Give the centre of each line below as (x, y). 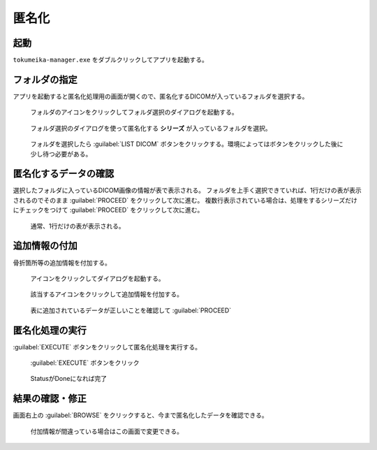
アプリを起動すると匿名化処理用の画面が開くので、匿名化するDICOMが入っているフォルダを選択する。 (161, 96)
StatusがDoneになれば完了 (69, 379)
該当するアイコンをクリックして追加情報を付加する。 (106, 294)
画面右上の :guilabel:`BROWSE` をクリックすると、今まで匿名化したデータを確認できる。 (140, 415)
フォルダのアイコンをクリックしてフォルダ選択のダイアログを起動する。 (134, 112)
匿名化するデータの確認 (64, 174)
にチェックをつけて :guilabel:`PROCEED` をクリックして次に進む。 (108, 210)
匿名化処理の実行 (50, 330)
